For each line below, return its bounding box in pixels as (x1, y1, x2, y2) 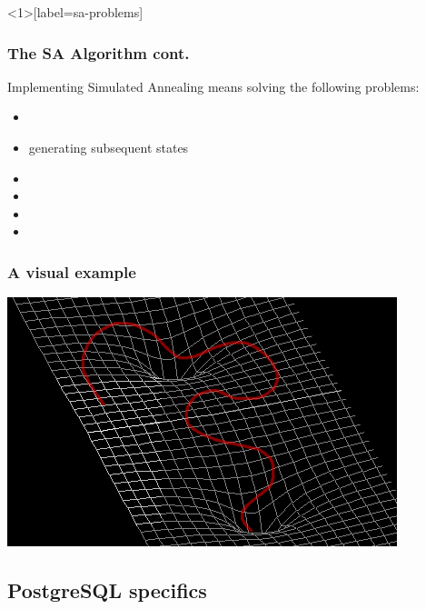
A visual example (7, 260, 136, 283)
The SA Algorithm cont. (7, 41, 190, 64)
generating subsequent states (28, 138, 189, 156)
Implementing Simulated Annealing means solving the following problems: (7, 76, 420, 95)
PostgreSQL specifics (7, 576, 207, 604)
